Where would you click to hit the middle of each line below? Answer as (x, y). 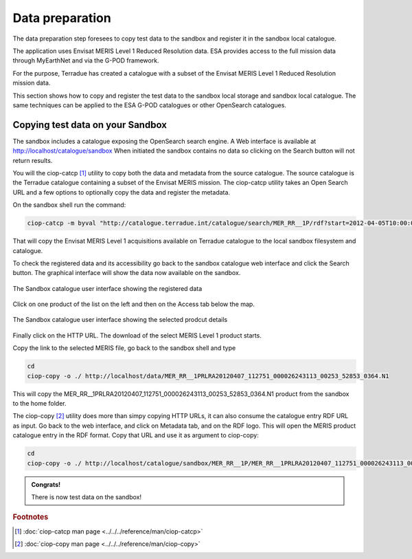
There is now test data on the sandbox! (87, 497)
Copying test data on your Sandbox (90, 125)
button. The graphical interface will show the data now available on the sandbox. (127, 273)
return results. (33, 160)
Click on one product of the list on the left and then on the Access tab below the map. (134, 304)
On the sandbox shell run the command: (69, 205)
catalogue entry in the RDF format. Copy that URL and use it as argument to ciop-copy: (136, 435)
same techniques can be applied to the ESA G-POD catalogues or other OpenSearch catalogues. (149, 105)
